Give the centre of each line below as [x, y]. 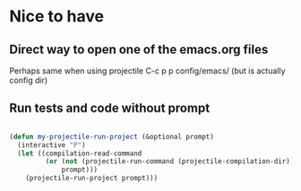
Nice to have [57, 17]
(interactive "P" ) [52, 145]
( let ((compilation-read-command [80, 154]
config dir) [29, 80]
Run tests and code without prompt [110, 108]
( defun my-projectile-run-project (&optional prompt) [112, 137]
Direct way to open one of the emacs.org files [139, 50]
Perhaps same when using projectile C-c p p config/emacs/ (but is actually [147, 71]
